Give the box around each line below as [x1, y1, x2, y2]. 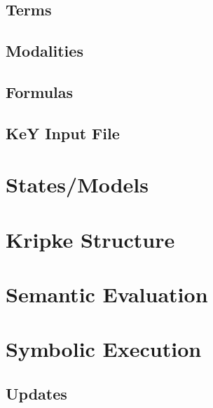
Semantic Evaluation [6, 280, 208, 309]
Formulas [6, 80, 74, 102]
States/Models [6, 170, 149, 199]
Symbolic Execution [6, 335, 202, 363]
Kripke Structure [6, 225, 175, 253]
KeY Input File [6, 122, 120, 143]
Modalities [6, 40, 83, 62]
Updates [6, 383, 67, 405]
